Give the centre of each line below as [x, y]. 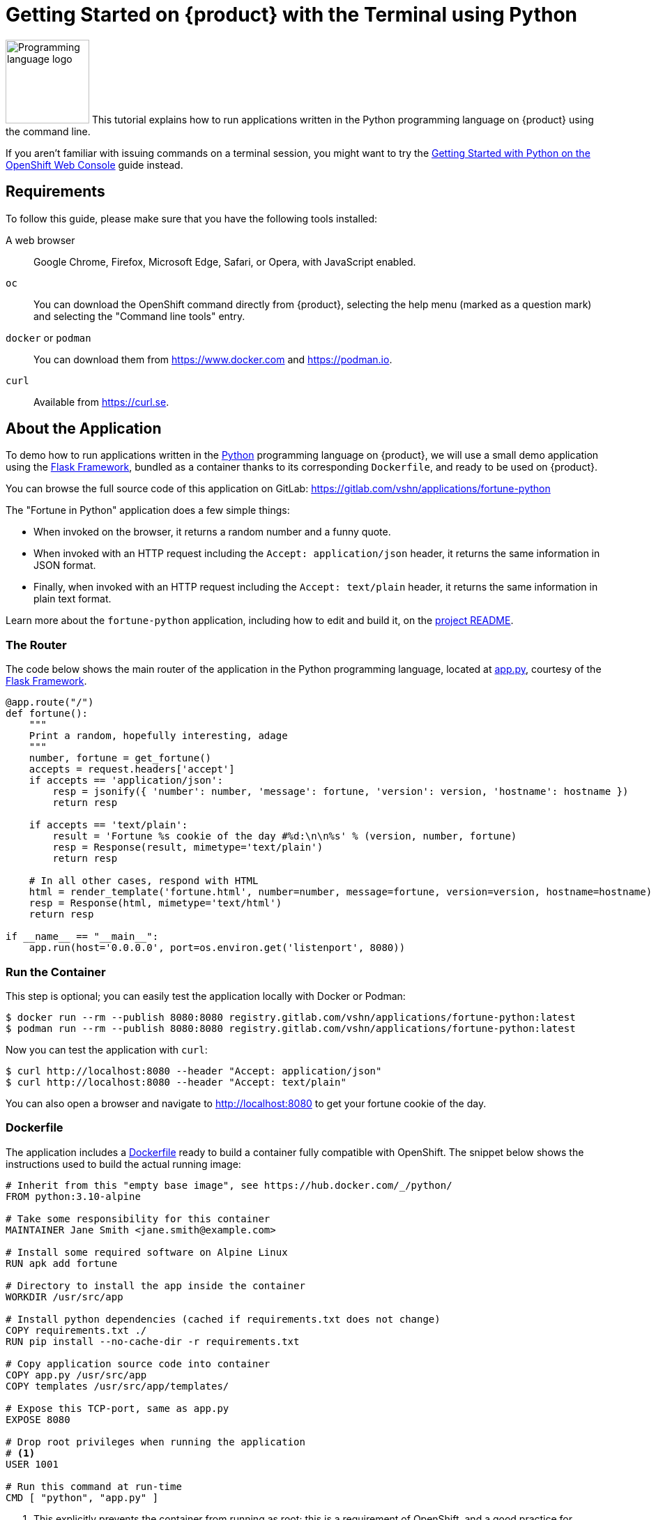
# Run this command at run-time [94, 1486]
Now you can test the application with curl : [107, 1049]
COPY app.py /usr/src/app [76, 1375]
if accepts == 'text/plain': [108, 825]
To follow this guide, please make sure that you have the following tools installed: [192, 218]
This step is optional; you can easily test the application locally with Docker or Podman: [206, 996]
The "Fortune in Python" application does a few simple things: [148, 510]
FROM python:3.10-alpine [73, 1196]
